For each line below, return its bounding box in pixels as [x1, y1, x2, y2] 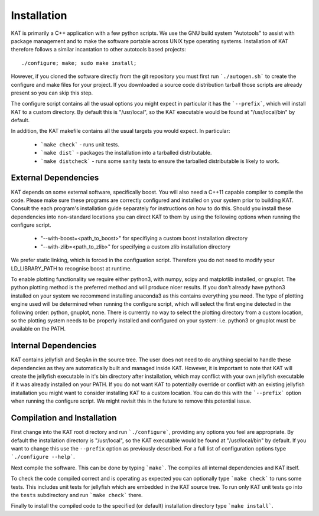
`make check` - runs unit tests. [40, 141, 119, 148]
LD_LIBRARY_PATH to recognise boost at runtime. [11, 264, 132, 272]
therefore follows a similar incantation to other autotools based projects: [11, 46, 186, 53]
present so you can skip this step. [11, 89, 93, 96]
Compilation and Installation [11, 413, 117, 423]
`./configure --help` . [11, 453, 75, 461]
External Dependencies [11, 173, 99, 183]
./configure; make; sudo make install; [21, 60, 137, 66]
